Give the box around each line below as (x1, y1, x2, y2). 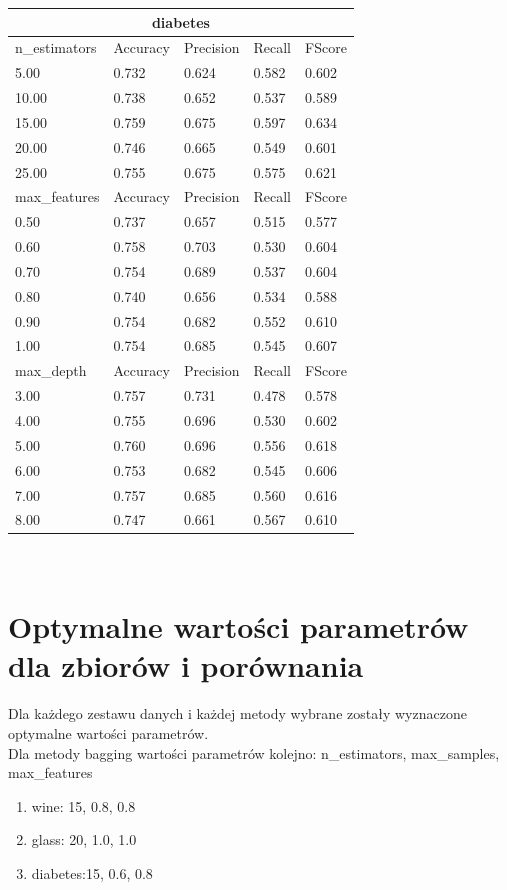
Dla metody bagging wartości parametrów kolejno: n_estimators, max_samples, (8, 742, 500, 763)
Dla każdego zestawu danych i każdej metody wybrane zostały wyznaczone (8, 703, 467, 724)
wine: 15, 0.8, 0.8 (31, 795, 136, 816)
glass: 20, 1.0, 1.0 (31, 829, 137, 850)
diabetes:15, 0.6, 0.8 (31, 862, 153, 883)
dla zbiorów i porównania (8, 645, 364, 686)
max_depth (15, 360, 87, 381)
